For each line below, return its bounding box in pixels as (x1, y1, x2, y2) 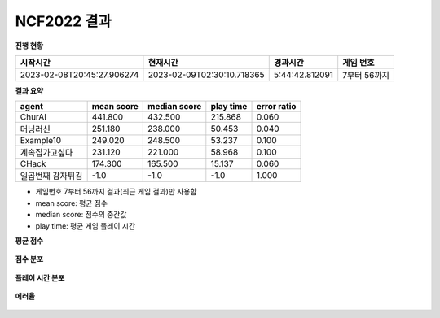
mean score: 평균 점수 (35, 198, 108, 207)
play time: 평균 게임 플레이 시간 (35, 220, 136, 231)
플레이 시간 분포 (15, 272, 65, 282)
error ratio (256, 101, 297, 112)
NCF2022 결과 (15, 12, 112, 30)
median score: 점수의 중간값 (35, 210, 127, 220)
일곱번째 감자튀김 (20, 171, 83, 182)
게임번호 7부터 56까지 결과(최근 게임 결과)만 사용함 (35, 187, 197, 197)
